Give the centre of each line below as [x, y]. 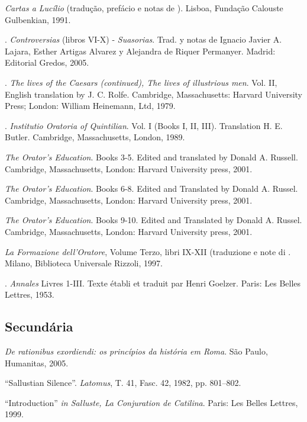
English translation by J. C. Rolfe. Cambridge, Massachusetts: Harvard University [154, 94]
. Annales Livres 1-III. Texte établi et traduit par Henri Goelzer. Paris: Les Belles [153, 283]
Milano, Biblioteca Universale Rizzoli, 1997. [84, 263]
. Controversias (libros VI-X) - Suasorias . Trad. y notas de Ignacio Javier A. [143, 39]
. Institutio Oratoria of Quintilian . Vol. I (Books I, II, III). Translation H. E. [144, 125]
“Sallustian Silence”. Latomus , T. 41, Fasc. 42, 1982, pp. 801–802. [123, 383]
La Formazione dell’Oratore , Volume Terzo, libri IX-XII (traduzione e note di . [148, 251]
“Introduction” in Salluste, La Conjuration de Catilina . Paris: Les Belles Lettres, [151, 402]
